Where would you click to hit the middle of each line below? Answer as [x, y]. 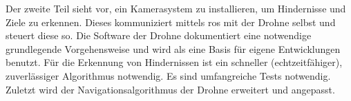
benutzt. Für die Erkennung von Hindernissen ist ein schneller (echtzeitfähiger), [174, 62]
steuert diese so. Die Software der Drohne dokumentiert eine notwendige [159, 35]
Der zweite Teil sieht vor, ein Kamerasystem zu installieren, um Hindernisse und [176, 8]
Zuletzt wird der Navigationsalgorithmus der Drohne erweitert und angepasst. [170, 89]
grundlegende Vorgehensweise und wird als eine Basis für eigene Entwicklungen [173, 48]
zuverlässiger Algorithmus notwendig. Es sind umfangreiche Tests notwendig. [168, 75]
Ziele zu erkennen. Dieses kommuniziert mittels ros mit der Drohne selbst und [171, 22]
